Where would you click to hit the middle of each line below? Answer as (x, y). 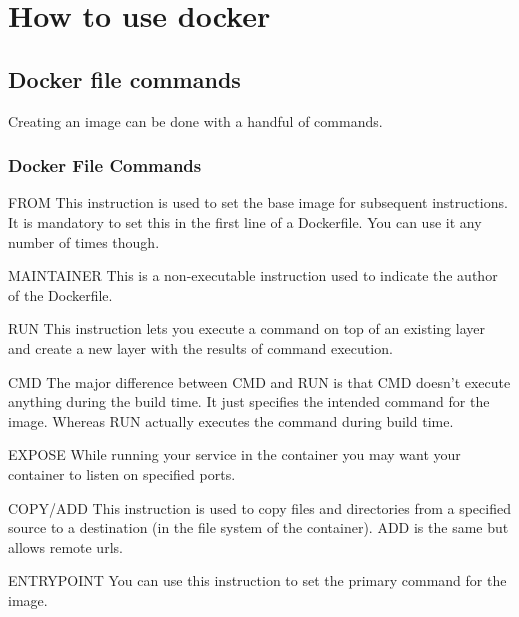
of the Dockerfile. (60, 294)
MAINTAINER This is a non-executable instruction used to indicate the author (253, 275)
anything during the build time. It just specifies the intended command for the (249, 401)
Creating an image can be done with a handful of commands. (195, 120)
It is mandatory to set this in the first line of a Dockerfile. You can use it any (245, 221)
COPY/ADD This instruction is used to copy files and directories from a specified (259, 507)
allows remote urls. (65, 546)
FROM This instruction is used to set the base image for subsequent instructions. (258, 202)
